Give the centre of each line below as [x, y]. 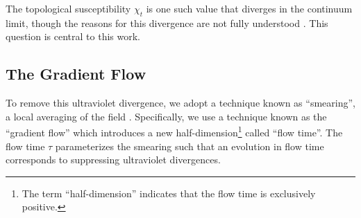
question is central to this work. [73, 36]
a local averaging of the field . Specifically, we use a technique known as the [166, 116]
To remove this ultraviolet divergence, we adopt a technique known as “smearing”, [180, 103]
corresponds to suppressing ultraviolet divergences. [113, 160]
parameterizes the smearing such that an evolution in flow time [190, 146]
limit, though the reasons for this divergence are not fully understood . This [167, 22]
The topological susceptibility [68, 8]
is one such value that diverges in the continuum [249, 8]
